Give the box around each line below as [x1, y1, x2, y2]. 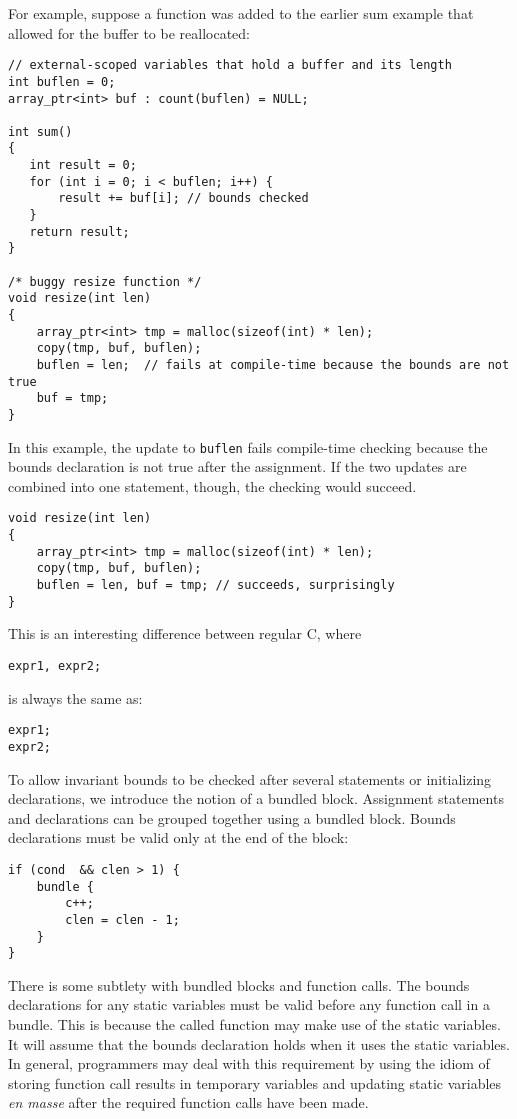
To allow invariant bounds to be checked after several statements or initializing [8, 768, 492, 789]
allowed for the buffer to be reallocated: [8, 22, 251, 43]
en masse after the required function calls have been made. [8, 1092, 369, 1113]
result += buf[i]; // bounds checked [58, 191, 309, 206]
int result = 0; [29, 158, 137, 173]
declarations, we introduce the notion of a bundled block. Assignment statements [8, 788, 504, 809]
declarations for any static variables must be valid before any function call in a [8, 994, 490, 1015]
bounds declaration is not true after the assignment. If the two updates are [8, 456, 467, 477]
